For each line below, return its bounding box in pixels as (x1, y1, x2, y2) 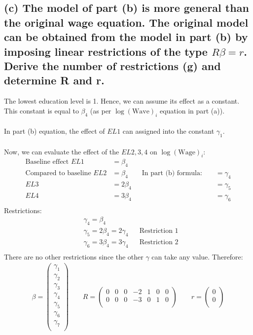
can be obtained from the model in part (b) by (4, 29, 248, 44)
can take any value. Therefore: (151, 251, 243, 261)
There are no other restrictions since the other (4, 251, 144, 261)
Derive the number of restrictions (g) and (4, 58, 221, 73)
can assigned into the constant (122, 126, 215, 136)
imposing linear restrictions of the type (4, 43, 208, 59)
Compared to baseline (25, 170, 91, 177)
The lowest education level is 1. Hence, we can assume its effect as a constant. (4, 96, 240, 106)
